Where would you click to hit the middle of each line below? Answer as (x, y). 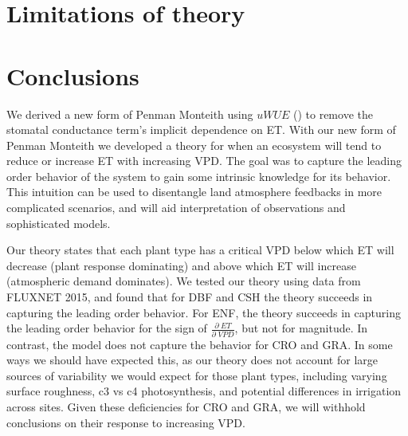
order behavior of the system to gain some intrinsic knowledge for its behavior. (199, 176)
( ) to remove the (333, 114)
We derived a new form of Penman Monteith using (130, 114)
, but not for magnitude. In (301, 328)
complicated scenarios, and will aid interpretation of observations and (176, 208)
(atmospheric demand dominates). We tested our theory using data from (184, 281)
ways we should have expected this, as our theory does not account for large (192, 360)
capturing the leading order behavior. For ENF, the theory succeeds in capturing (204, 312)
